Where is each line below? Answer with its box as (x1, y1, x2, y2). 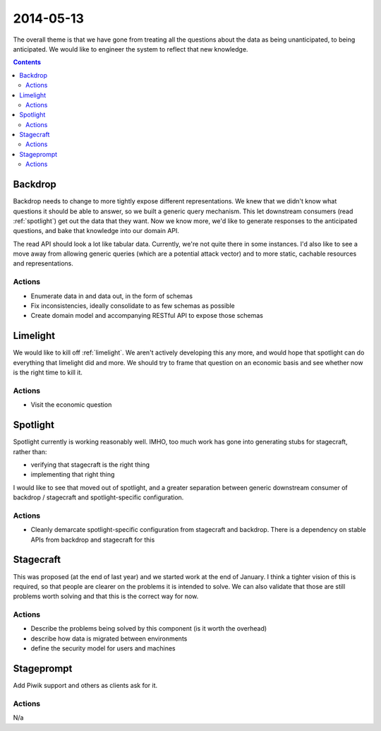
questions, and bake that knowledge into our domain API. (13, 227, 180, 235)
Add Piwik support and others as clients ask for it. (13, 682, 158, 690)
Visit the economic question (30, 400, 112, 409)
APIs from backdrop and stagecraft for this (30, 535, 155, 544)
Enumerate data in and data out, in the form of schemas (30, 292, 193, 300)
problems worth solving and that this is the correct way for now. (13, 592, 199, 600)
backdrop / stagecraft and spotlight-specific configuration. (13, 493, 184, 501)
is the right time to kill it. (13, 368, 83, 377)
